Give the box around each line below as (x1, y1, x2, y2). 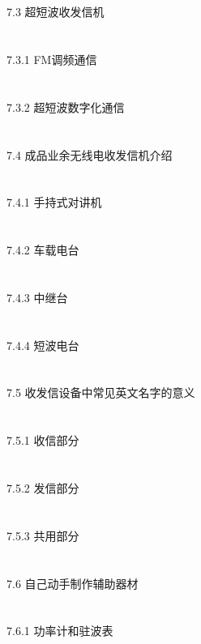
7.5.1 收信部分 (6, 432, 79, 449)
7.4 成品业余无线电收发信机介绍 (6, 146, 173, 163)
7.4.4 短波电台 (6, 336, 79, 353)
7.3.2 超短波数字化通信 (6, 98, 125, 115)
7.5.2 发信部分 (6, 480, 79, 496)
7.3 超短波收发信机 (6, 3, 105, 20)
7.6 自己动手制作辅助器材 (6, 574, 139, 591)
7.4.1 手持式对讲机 (6, 194, 102, 211)
